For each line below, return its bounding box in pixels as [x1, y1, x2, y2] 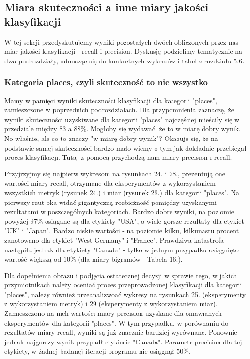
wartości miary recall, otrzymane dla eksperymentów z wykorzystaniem [4, 178, 216, 188]
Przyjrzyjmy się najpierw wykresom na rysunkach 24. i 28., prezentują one [4, 168, 226, 178]
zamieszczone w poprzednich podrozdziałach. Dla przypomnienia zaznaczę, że [4, 105, 234, 115]
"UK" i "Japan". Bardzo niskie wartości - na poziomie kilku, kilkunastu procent [4, 225, 239, 235]
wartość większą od [4, 254, 62, 264]
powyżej [4, 216, 28, 226]
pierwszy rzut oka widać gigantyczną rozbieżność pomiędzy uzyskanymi [4, 197, 217, 207]
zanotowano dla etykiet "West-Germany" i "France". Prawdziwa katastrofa [4, 234, 224, 245]
